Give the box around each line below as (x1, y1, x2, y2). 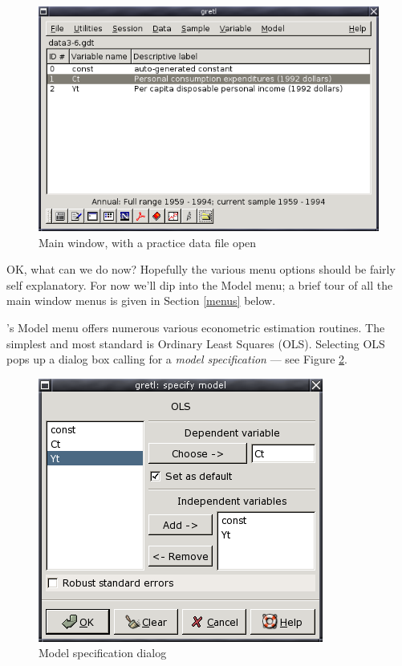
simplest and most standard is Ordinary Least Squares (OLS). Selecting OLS (6, 335, 385, 351)
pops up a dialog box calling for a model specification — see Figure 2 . (6, 351, 347, 368)
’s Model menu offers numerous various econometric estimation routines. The (6, 319, 385, 336)
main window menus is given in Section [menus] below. (6, 292, 276, 309)
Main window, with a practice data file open (39, 234, 257, 250)
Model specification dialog (39, 644, 167, 661)
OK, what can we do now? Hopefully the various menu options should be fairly (6, 261, 396, 278)
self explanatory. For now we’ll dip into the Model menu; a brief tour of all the (6, 276, 393, 293)
